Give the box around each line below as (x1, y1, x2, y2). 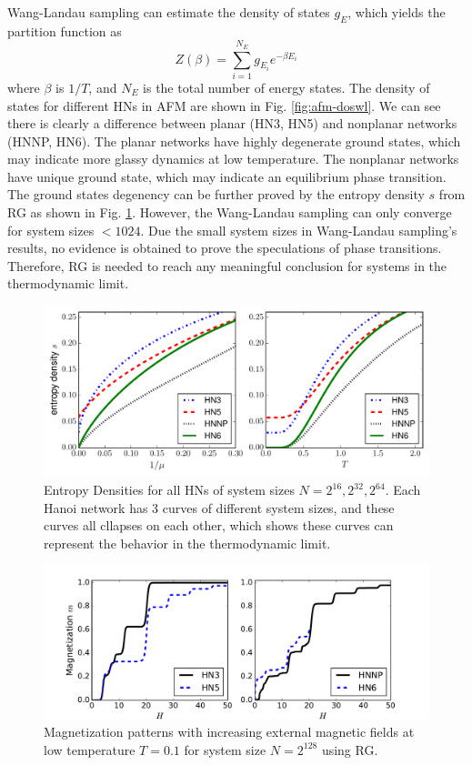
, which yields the (347, 3, 446, 21)
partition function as (7, 21, 122, 40)
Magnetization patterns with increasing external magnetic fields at (44, 722, 415, 741)
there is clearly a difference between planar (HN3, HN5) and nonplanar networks (7, 114, 457, 133)
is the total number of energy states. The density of (143, 77, 430, 96)
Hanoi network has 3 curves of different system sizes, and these (44, 498, 395, 517)
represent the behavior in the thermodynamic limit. (44, 533, 331, 552)
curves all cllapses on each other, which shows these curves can (44, 516, 394, 535)
